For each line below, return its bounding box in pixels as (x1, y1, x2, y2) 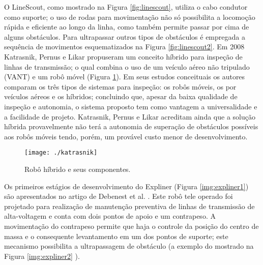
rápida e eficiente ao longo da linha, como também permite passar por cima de (4, 21, 249, 32)
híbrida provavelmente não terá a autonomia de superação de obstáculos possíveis (4, 121, 258, 132)
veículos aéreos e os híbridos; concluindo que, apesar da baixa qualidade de (4, 91, 238, 102)
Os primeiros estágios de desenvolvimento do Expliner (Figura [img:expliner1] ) (4, 181, 249, 191)
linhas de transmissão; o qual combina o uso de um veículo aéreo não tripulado (4, 61, 250, 72)
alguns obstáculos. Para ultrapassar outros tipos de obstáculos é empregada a (4, 31, 245, 42)
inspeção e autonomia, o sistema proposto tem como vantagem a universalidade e (4, 101, 257, 111)
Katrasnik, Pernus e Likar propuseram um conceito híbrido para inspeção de (4, 51, 243, 62)
